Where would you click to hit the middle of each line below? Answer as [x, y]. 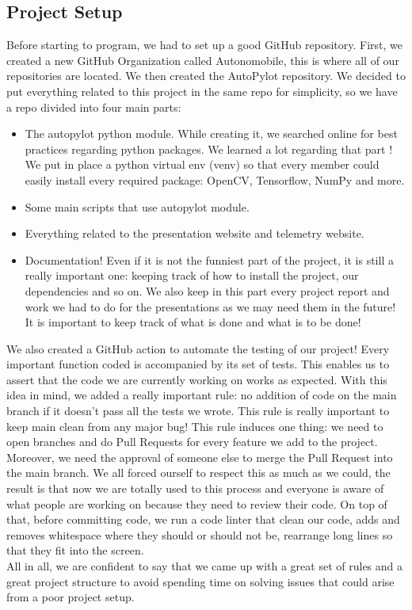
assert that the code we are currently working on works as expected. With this [197, 379]
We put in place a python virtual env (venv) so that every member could [202, 164]
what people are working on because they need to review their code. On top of [197, 503]
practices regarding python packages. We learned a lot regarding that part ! [209, 149]
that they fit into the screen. [75, 550]
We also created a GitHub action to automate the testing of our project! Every [198, 348]
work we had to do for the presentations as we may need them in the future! [210, 306]
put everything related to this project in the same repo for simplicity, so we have [202, 91]
